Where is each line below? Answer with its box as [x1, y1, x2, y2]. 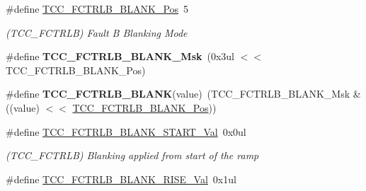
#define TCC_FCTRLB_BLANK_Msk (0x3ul [6, 49, 234, 64]
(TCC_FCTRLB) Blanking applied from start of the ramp [6, 148, 259, 163]
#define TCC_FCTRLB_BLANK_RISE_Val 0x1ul [6, 171, 236, 186]
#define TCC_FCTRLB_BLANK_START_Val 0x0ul [6, 124, 246, 139]
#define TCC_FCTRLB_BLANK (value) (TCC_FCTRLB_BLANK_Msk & [6, 86, 361, 101]
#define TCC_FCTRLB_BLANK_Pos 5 [6, 1, 189, 16]
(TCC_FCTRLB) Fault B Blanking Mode [6, 25, 188, 40]
